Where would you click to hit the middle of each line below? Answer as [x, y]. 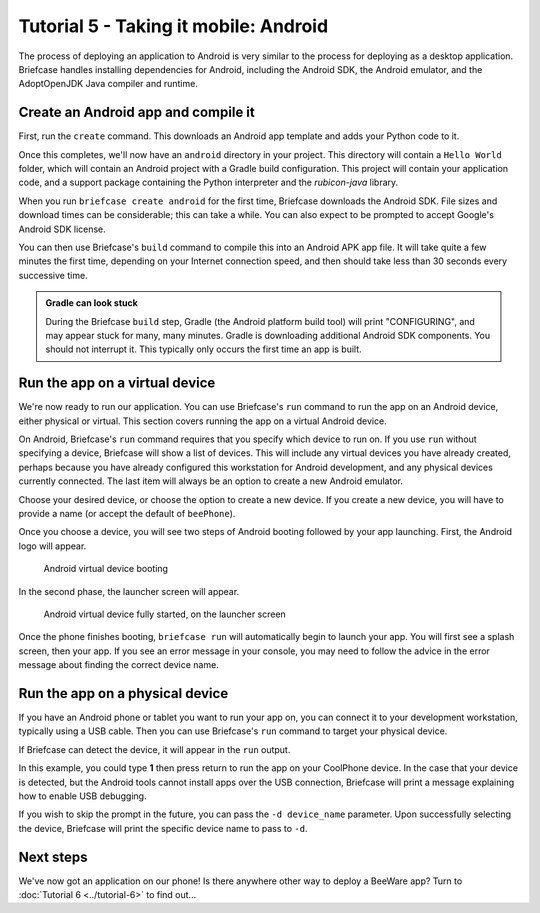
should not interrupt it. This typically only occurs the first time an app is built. [203, 349]
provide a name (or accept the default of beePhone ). [127, 513]
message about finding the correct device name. [118, 665]
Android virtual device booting [106, 569]
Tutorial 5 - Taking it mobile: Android [173, 26]
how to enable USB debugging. [82, 796]
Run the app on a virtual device [117, 383]
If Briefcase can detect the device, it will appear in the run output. [154, 749]
